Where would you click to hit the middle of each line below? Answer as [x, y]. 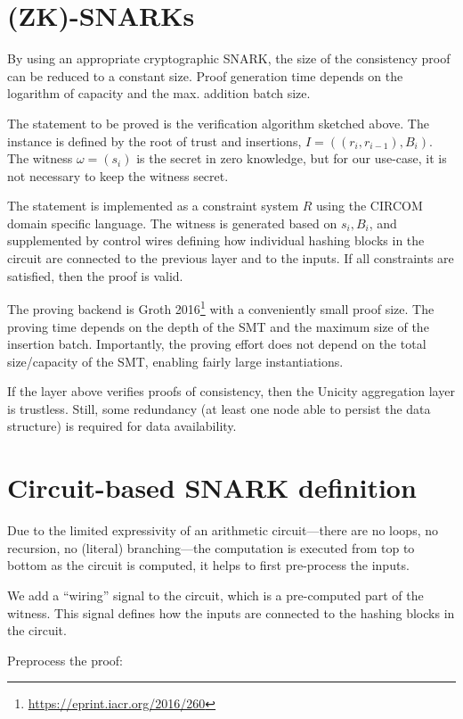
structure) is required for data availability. [122, 426]
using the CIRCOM [370, 206]
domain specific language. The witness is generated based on [172, 223]
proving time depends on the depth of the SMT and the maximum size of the [218, 326]
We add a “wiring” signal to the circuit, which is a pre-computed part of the [215, 595]
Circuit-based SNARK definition [212, 488]
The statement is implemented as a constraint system [153, 206]
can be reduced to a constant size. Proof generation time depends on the [205, 75]
